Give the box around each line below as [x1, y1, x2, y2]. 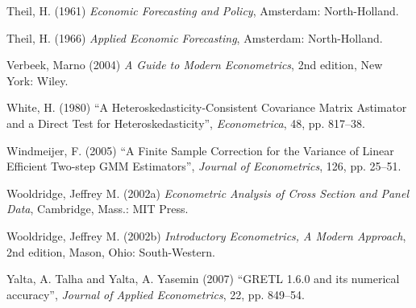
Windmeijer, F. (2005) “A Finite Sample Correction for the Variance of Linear [6, 142, 394, 158]
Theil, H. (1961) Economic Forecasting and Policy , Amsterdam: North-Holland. [6, 2, 399, 18]
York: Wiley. [6, 72, 69, 88]
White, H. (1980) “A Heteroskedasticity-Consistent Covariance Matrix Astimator [6, 99, 407, 116]
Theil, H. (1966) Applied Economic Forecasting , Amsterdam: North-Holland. [6, 29, 383, 46]
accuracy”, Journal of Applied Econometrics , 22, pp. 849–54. [6, 285, 305, 302]
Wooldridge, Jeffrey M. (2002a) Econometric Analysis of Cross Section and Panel [6, 184, 410, 201]
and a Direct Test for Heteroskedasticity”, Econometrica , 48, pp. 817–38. [6, 114, 365, 131]
